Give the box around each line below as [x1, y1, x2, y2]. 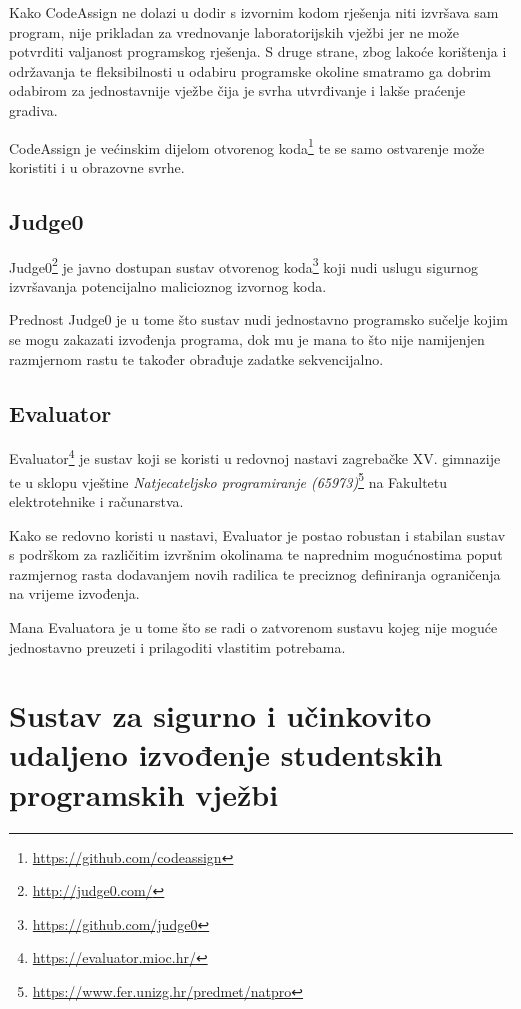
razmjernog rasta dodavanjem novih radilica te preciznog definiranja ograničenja [9, 563, 501, 584]
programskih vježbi [9, 773, 279, 814]
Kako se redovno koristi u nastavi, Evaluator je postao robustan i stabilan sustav [9, 524, 506, 545]
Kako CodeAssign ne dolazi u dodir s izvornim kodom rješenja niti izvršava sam [9, 2, 499, 22]
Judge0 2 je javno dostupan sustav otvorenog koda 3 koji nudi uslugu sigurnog [9, 253, 478, 277]
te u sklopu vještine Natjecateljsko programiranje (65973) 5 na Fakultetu [9, 468, 448, 492]
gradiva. [9, 99, 58, 120]
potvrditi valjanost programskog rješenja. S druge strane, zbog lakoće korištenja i [9, 41, 507, 62]
